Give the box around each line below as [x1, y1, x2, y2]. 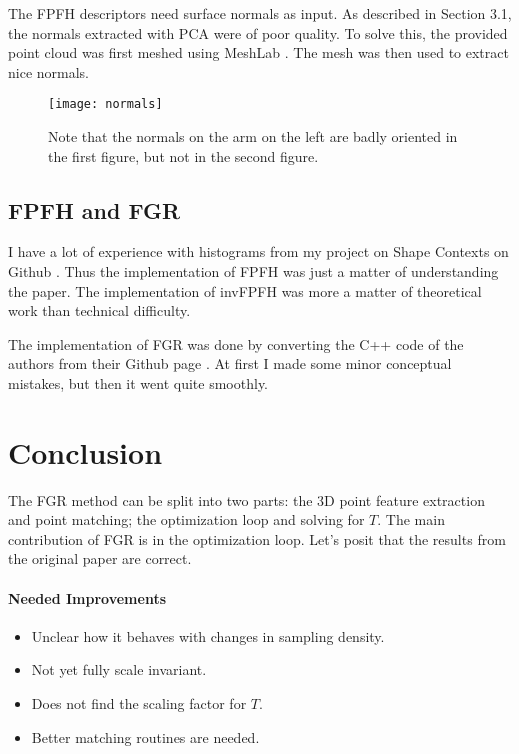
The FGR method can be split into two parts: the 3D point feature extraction [8, 489, 485, 510]
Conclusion [8, 431, 163, 472]
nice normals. [8, 61, 90, 82]
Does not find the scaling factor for [31, 693, 247, 714]
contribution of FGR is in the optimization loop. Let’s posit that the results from [8, 528, 506, 549]
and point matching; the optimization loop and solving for [8, 509, 365, 530]
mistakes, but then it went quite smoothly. [8, 372, 269, 393]
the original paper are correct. [8, 548, 192, 569]
